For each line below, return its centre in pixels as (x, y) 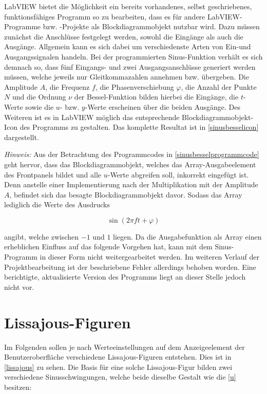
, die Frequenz (68, 86)
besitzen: (18, 387)
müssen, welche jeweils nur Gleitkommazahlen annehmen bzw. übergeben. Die (127, 77)
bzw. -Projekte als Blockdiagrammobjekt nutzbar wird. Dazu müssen (151, 26)
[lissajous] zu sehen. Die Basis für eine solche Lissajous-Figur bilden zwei (118, 367)
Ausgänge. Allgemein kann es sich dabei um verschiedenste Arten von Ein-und (128, 46)
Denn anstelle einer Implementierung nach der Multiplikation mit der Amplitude (131, 184)
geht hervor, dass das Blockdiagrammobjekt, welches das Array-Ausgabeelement (130, 164)
